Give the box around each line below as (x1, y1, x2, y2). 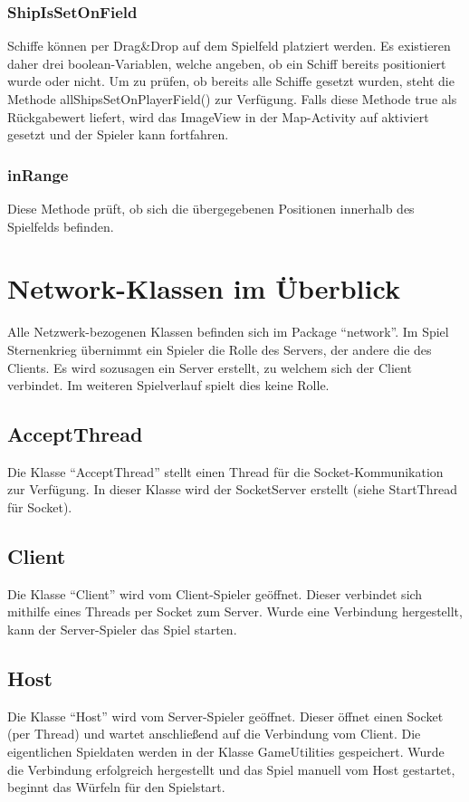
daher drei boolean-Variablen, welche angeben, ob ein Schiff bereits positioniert (7, 53, 446, 72)
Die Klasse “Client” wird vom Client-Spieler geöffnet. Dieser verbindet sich (7, 584, 423, 603)
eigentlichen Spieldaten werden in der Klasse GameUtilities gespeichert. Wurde (7, 742, 445, 761)
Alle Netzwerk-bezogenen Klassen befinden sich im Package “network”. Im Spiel (7, 322, 449, 341)
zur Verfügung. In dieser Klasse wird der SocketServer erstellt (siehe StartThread (7, 480, 457, 499)
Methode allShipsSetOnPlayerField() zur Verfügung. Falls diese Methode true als (7, 90, 457, 108)
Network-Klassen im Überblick (7, 270, 400, 307)
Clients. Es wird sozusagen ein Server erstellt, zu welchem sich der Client (7, 358, 412, 377)
